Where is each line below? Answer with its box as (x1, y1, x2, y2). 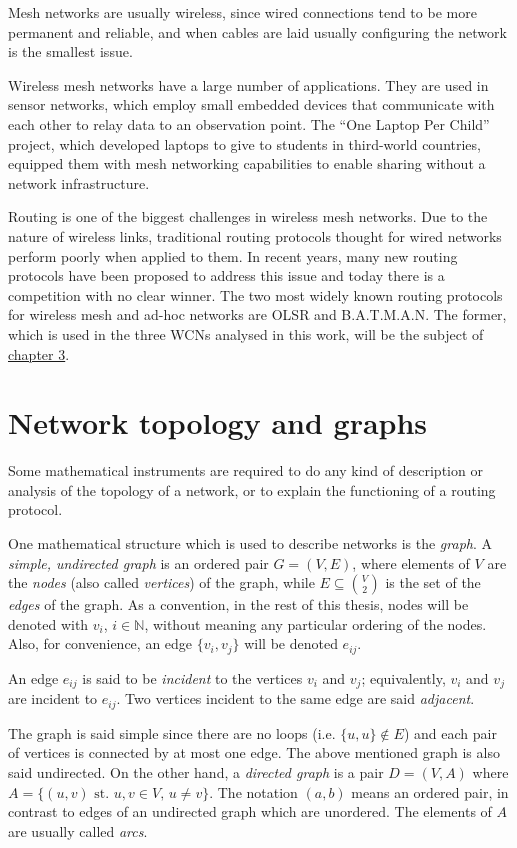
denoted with (8, 613, 89, 634)
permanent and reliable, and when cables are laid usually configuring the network (8, 21, 507, 42)
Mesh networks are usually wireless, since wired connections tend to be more (8, 2, 477, 22)
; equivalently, (361, 667, 446, 688)
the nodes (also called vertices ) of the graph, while (8, 572, 315, 593)
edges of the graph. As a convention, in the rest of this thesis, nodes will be (8, 594, 469, 615)
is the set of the (385, 572, 481, 593)
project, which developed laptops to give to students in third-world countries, (8, 133, 481, 154)
